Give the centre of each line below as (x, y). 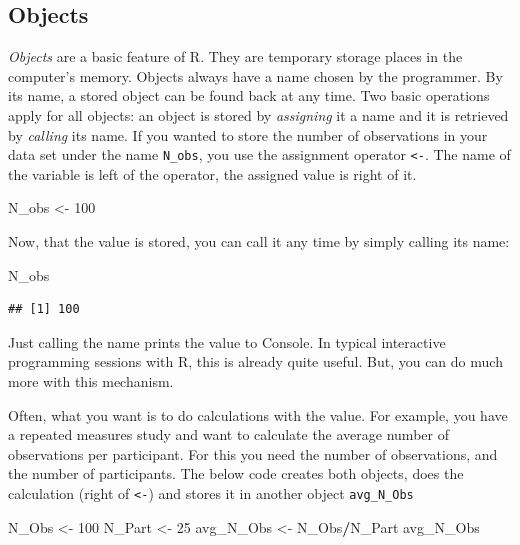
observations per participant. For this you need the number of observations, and (253, 453)
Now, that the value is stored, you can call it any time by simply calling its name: (259, 241)
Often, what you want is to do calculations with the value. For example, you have (258, 414)
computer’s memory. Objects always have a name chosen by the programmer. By (255, 75)
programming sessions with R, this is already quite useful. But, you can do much (255, 361)
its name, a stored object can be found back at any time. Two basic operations (249, 95)
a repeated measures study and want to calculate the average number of (228, 434)
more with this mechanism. (91, 380)
